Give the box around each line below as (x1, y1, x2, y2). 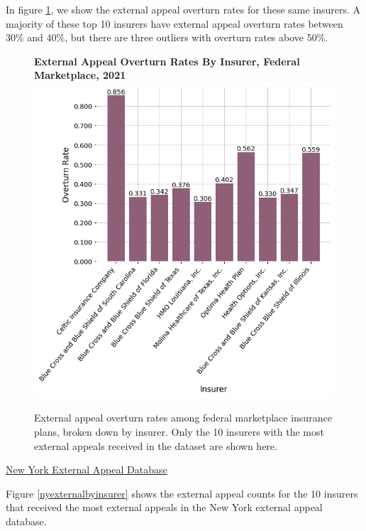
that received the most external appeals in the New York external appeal (6, 500, 323, 515)
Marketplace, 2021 (34, 68, 126, 82)
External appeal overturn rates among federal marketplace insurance (34, 410, 332, 425)
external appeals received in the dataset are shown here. (34, 438, 277, 453)
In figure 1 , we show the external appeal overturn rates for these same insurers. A (6, 2, 361, 16)
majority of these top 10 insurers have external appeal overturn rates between (6, 16, 343, 31)
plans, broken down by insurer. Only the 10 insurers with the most (34, 424, 324, 439)
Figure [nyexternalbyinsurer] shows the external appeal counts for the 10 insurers (6, 486, 358, 500)
